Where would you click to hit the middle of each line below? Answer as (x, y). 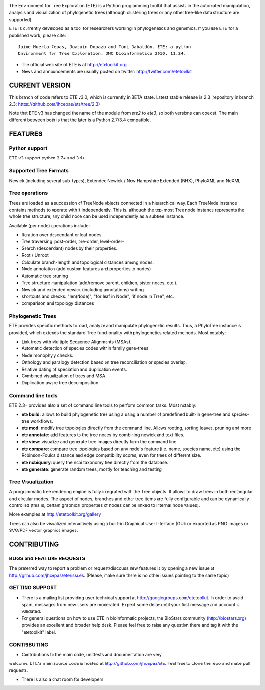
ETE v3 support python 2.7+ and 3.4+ (47, 158)
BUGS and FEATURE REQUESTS (47, 558)
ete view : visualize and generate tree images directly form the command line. (100, 442)
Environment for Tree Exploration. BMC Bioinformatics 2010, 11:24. (102, 53)
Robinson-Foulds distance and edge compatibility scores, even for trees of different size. (111, 455)
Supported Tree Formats (39, 171)
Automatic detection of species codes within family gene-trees (85, 348)
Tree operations (28, 193)
